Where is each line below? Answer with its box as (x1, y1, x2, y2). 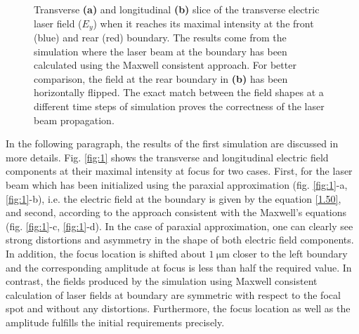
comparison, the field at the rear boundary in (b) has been (34, 71, 288, 86)
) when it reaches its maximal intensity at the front (93, 15, 314, 30)
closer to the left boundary (233, 246, 348, 260)
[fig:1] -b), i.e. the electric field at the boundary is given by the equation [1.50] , (6, 191, 341, 206)
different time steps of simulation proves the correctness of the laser (34, 99, 325, 114)
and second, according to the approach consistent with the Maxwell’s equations (6, 205, 347, 220)
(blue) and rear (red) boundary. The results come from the (34, 30, 287, 45)
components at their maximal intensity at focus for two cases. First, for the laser (6, 163, 353, 178)
